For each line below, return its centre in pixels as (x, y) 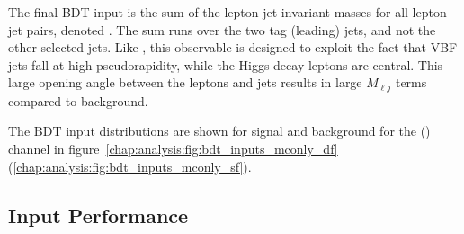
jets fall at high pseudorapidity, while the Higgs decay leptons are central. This (226, 64)
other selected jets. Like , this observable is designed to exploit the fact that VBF (233, 47)
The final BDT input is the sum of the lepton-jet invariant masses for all (208, 12)
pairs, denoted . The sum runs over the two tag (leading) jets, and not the (231, 29)
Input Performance (98, 215)
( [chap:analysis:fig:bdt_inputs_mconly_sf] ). (130, 166)
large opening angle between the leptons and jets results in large (185, 82)
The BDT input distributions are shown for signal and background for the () (219, 131)
